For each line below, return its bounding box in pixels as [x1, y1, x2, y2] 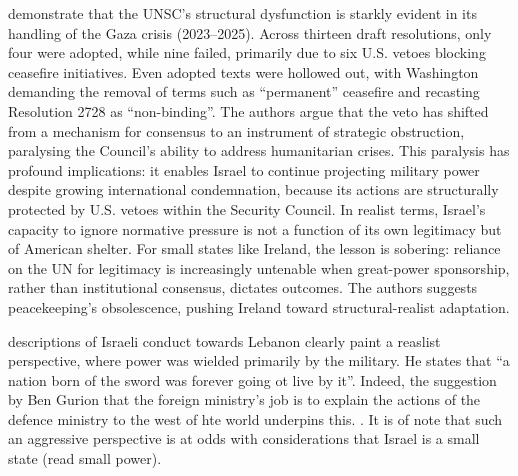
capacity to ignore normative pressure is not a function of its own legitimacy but [8, 218, 502, 239]
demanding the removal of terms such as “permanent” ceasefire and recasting [8, 81, 480, 102]
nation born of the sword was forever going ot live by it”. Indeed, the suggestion [8, 369, 497, 390]
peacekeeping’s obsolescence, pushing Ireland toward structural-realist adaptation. [8, 296, 510, 317]
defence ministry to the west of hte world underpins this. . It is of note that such [8, 408, 503, 429]
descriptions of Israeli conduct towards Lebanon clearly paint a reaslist [8, 330, 441, 351]
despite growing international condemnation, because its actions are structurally [8, 179, 499, 200]
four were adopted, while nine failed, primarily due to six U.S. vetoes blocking [8, 42, 486, 63]
